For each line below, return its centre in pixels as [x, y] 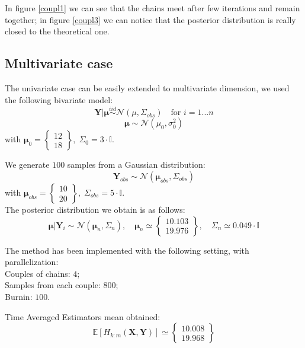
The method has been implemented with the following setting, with [127, 250]
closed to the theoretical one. [57, 31]
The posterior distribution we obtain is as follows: [95, 209]
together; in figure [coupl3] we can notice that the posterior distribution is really [150, 19]
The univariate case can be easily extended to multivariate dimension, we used [147, 87]
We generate [27, 165]
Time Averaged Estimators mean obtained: [83, 316]
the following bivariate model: [59, 99]
